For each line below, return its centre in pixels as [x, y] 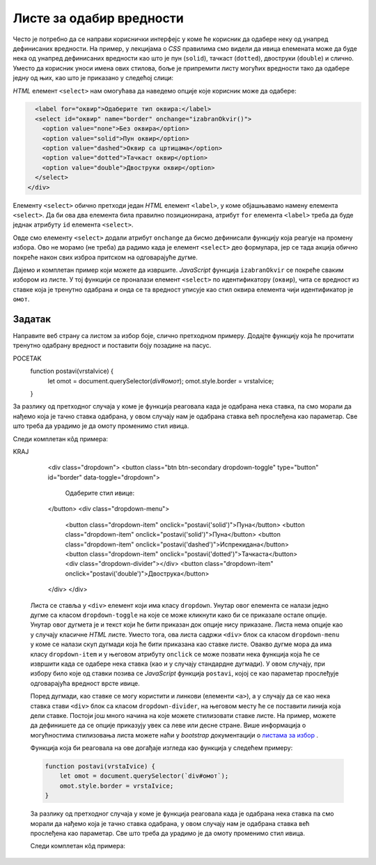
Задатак [32, 319]
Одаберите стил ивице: [100, 493]
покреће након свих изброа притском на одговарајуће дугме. [105, 257]
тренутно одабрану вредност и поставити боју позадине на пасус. [112, 346]
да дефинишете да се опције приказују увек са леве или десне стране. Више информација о [168, 726]
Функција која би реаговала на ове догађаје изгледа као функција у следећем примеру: [162, 748]
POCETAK [27, 358]
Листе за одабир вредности [98, 18]
